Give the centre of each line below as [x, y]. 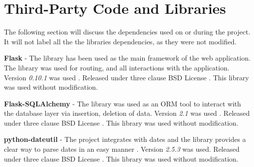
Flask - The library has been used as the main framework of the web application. [127, 58]
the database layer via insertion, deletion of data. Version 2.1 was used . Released [127, 113]
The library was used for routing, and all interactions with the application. [117, 67]
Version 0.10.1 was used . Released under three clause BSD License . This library [127, 77]
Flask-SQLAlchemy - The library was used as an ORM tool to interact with [123, 103]
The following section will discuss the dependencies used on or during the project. [127, 32]
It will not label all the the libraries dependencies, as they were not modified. [120, 41]
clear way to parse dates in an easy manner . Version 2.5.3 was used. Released [122, 149]
